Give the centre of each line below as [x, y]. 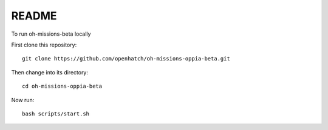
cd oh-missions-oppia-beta [62, 86]
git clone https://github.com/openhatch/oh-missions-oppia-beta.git [126, 59]
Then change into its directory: [50, 72]
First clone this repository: [44, 45]
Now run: [23, 100]
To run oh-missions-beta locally [51, 34]
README [34, 16]
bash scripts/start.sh [56, 114]
